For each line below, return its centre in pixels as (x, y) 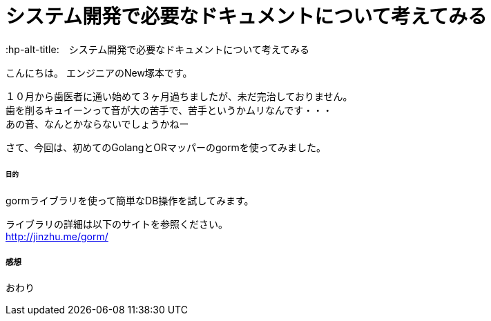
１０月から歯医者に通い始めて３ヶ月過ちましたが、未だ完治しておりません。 (179, 96)
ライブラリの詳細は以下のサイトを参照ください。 (117, 224)
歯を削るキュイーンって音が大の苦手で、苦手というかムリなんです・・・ (169, 110)
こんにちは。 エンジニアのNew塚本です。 (99, 72)
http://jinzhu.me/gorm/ (57, 237)
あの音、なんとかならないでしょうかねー (97, 124)
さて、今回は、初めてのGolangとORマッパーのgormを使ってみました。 (166, 147)
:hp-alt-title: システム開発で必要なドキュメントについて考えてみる (158, 49)
